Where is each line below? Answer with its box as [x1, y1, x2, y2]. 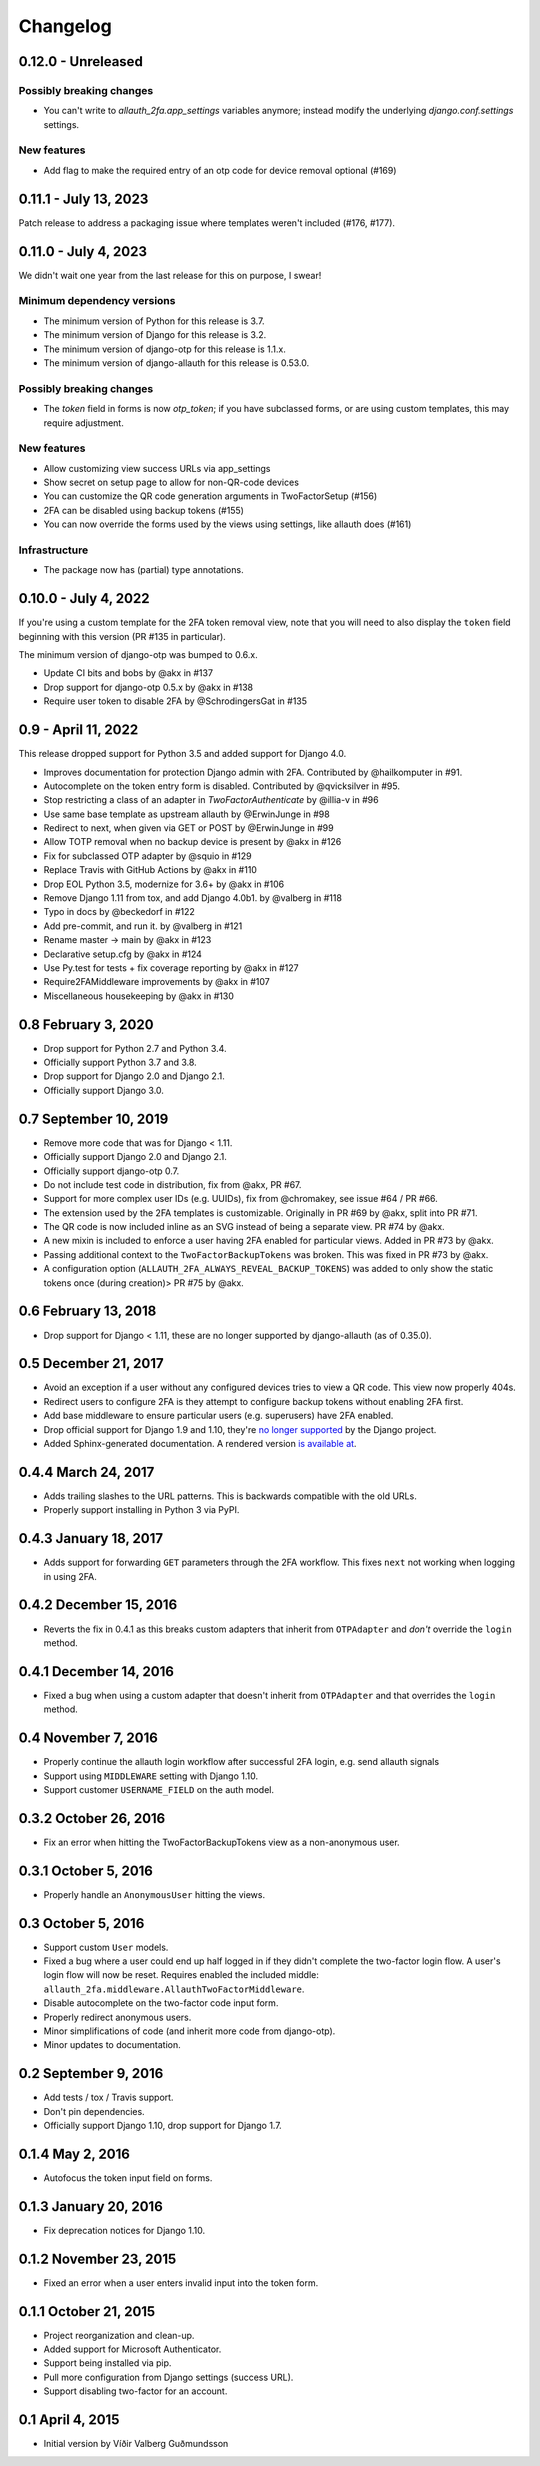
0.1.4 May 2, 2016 [18, 2145, 130, 2162]
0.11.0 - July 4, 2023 [18, 243, 147, 260]
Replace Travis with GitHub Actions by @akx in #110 [43, 864, 257, 876]
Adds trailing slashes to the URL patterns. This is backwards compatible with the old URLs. [43, 1490, 417, 1502]
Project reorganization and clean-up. [43, 2329, 195, 2341]
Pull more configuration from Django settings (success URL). [43, 2371, 294, 2383]
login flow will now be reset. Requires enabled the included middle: [43, 1969, 320, 1981]
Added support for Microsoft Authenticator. [43, 2343, 222, 2355]
